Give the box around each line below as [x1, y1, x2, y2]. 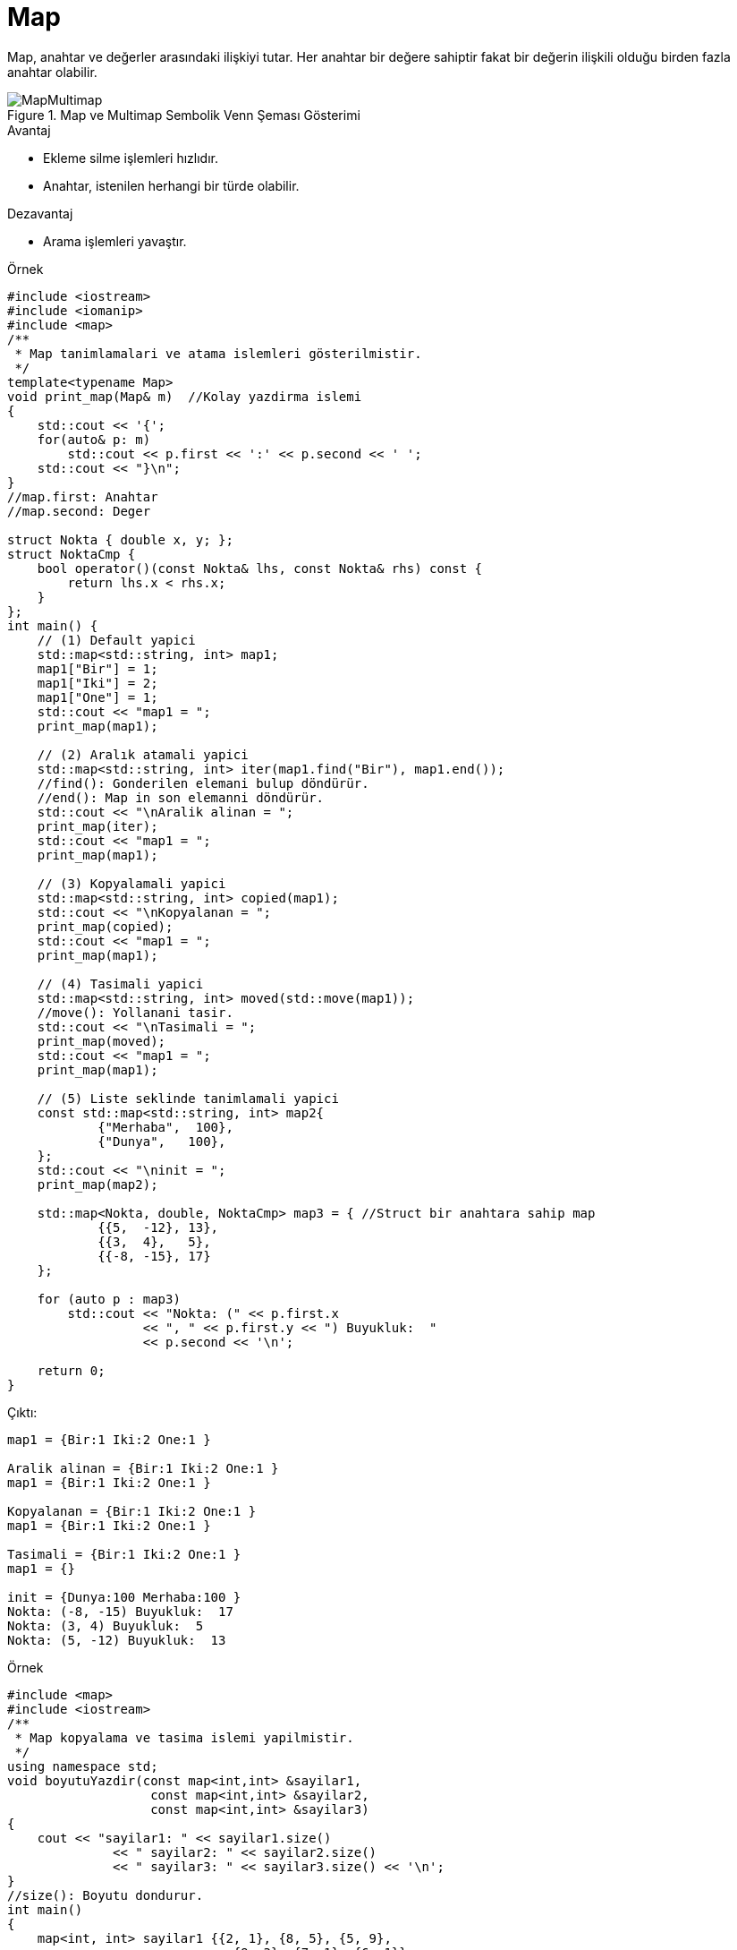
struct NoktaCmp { [7, 546, 136, 561]
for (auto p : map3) [37, 1291, 181, 1306]
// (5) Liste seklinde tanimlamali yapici [37, 1090, 339, 1106]
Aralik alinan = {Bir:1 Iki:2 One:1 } [7, 1460, 279, 1475]
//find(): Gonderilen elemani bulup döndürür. [37, 775, 369, 791]
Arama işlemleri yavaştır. [43, 233, 187, 249]
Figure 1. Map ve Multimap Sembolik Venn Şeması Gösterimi [7, 107, 360, 123]
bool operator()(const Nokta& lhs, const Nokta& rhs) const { [37, 560, 483, 576]
